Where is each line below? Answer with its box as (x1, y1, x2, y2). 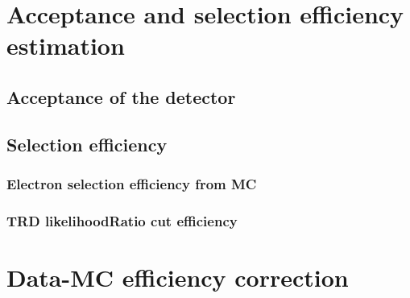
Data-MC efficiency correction (6, 261, 349, 293)
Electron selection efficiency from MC (6, 174, 257, 194)
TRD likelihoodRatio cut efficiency (6, 210, 238, 230)
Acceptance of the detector (6, 84, 236, 109)
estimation (6, 29, 125, 62)
